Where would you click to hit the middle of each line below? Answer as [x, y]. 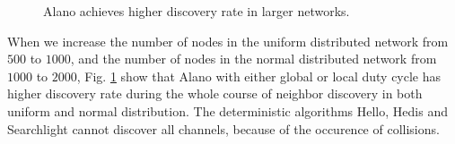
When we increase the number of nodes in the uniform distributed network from [228, 41]
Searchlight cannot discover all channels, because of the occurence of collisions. [223, 128]
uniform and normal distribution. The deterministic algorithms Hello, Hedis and [227, 110]
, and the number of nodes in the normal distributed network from [254, 59]
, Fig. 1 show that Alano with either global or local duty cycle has [259, 76]
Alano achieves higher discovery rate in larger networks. [197, 11]
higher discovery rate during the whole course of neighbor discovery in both [215, 93]
